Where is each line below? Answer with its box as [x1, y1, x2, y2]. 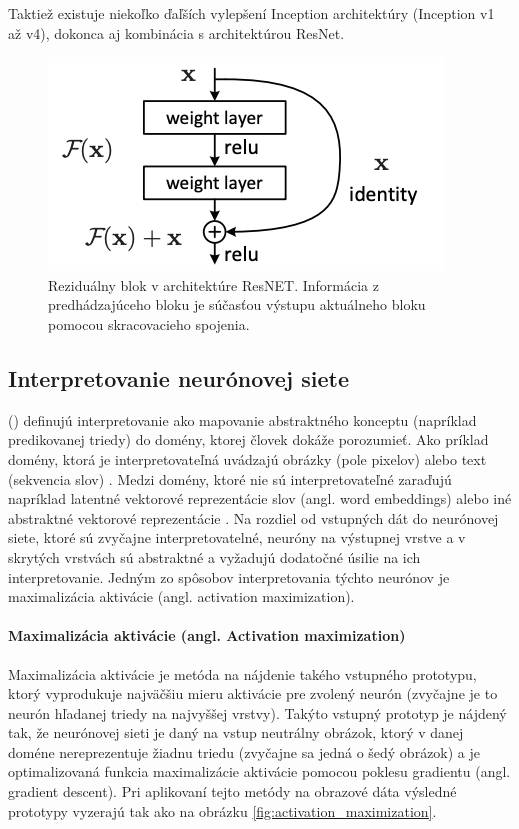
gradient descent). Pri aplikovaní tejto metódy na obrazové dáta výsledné [8, 781, 457, 802]
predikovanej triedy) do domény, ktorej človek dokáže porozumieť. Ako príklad [8, 429, 489, 450]
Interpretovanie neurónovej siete [8, 362, 349, 393]
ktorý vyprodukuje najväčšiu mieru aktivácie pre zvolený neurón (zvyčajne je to [8, 683, 498, 704]
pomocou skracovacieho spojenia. [48, 313, 250, 334]
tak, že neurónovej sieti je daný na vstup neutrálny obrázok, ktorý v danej [8, 722, 464, 743]
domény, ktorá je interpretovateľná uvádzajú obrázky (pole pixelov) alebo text [8, 448, 487, 469]
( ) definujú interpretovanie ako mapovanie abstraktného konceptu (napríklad [8, 409, 477, 430]
